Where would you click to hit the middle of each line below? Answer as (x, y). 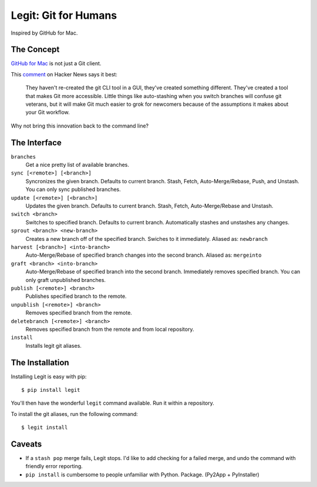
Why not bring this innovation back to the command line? (80, 126)
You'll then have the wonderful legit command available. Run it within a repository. (112, 403)
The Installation (40, 362)
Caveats (26, 444)
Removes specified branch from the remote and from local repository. (110, 329)
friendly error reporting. (54, 466)
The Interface (36, 142)
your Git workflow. (48, 112)
